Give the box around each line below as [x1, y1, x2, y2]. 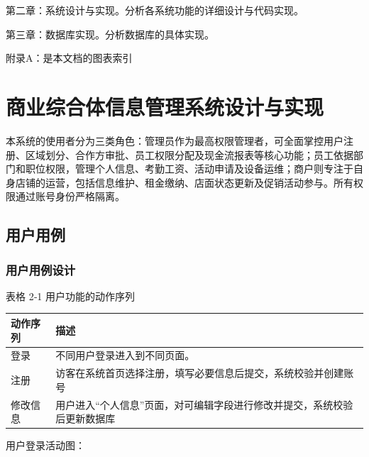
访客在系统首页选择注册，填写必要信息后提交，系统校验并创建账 [55, 365, 354, 380]
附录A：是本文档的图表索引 [6, 50, 133, 65]
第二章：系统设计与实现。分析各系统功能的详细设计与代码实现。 [6, 3, 304, 17]
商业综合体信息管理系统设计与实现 [6, 92, 324, 121]
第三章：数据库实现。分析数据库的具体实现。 [6, 26, 214, 41]
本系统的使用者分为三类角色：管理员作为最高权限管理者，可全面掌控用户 [6, 133, 343, 148]
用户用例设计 [6, 260, 76, 278]
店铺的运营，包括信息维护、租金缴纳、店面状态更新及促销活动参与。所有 [15, 175, 353, 189]
